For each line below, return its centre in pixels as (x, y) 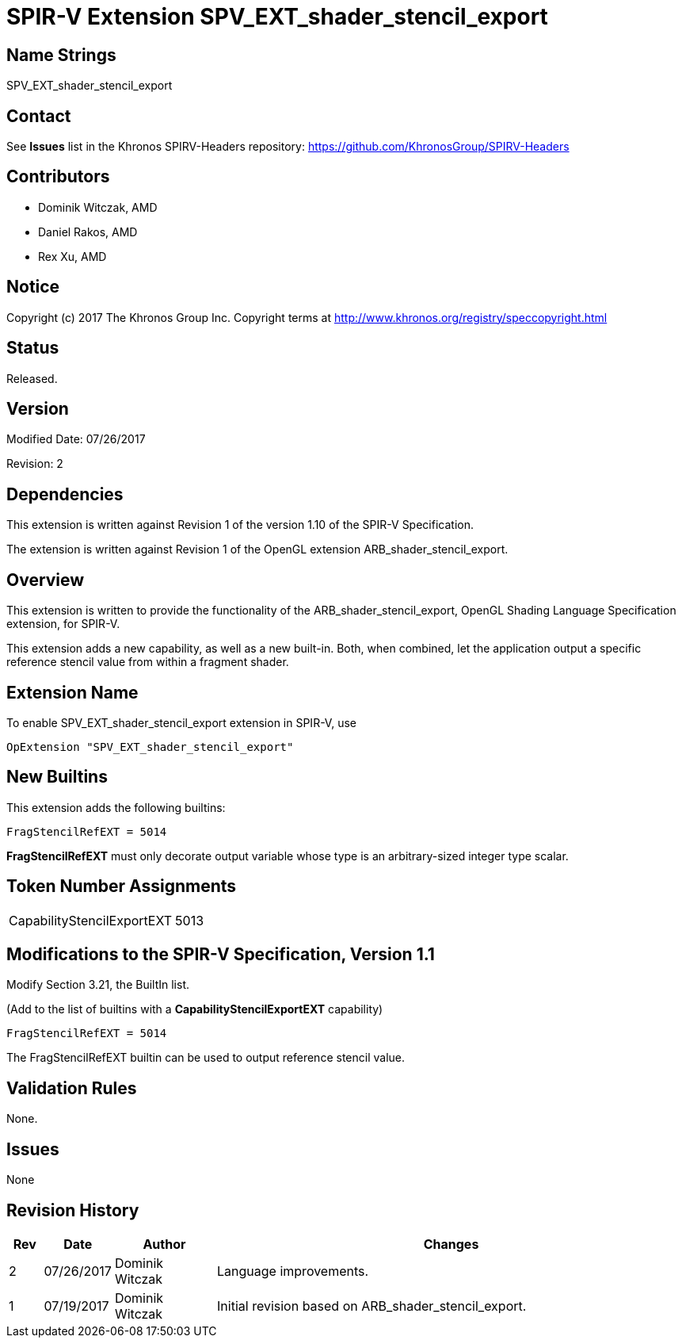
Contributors (58, 177)
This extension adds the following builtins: (116, 807)
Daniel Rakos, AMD (88, 232)
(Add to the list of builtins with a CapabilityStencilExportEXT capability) (195, 1009)
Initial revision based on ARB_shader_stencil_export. (372, 1306)
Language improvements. (293, 1271)
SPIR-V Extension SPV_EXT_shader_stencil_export (277, 17)
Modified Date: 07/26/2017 (76, 439)
